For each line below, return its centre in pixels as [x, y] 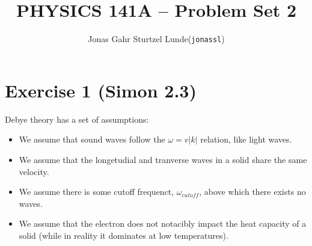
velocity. [34, 171]
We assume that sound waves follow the [92, 139]
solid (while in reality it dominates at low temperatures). [124, 235]
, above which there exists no [252, 192]
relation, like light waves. [246, 139]
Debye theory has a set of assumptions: [77, 119]
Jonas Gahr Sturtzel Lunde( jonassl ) [156, 39]
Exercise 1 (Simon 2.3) [101, 90]
